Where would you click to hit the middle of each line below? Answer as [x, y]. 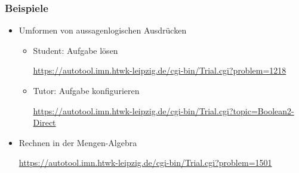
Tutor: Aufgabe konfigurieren [86, 90]
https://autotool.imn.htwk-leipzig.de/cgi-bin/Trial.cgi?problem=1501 [145, 163]
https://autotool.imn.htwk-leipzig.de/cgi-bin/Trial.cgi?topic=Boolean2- [164, 110]
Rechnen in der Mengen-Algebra [78, 142]
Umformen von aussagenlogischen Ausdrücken [103, 30]
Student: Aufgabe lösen [75, 50]
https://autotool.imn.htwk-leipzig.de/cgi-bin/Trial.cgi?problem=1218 [160, 70]
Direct [44, 122]
